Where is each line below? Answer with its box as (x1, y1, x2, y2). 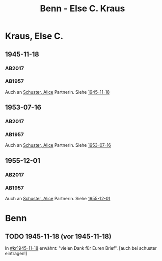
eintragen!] (5, 251, 27, 257)
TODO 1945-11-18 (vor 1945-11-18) (5, 232, 112, 240)
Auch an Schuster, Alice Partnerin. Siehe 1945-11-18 (5, 89, 110, 95)
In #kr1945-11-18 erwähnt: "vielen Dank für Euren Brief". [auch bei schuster (5, 245, 157, 251)
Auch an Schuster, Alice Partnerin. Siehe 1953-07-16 (5, 142, 111, 148)
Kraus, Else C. (5, 30, 64, 42)
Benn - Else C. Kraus (40, 3, 125, 14)
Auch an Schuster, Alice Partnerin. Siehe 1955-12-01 (5, 196, 110, 202)
